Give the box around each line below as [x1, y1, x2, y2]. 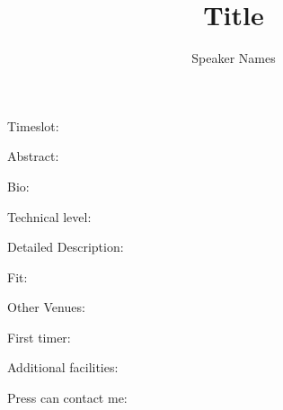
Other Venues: [7, 298, 85, 316]
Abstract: [7, 147, 59, 165]
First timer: [7, 327, 71, 346]
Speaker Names [191, 49, 276, 67]
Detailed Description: [7, 237, 124, 256]
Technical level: [7, 207, 92, 226]
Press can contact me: [7, 388, 128, 407]
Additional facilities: [7, 358, 119, 377]
